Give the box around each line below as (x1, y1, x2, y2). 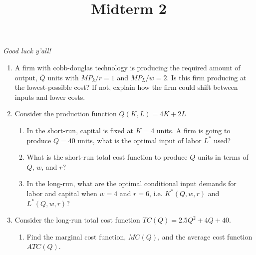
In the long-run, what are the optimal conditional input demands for (26, 178, 237, 189)
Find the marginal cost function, (26, 231, 126, 242)
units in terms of (197, 152, 249, 162)
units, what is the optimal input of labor (77, 135, 202, 145)
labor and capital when (26, 188, 97, 198)
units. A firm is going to (156, 125, 231, 135)
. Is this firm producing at (167, 72, 247, 82)
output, (14, 72, 37, 82)
